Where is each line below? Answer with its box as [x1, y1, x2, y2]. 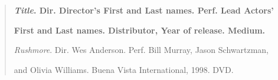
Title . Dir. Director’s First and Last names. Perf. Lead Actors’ [14, 4, 274, 16]
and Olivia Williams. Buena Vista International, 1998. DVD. [14, 63, 234, 75]
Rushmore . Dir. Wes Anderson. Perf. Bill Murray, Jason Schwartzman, [14, 44, 269, 56]
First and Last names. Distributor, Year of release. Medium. [14, 24, 266, 36]
